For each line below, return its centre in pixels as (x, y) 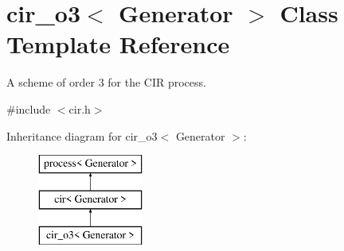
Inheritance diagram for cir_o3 (82, 135)
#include (29, 108)
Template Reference (118, 44)
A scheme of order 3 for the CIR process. (106, 82)
